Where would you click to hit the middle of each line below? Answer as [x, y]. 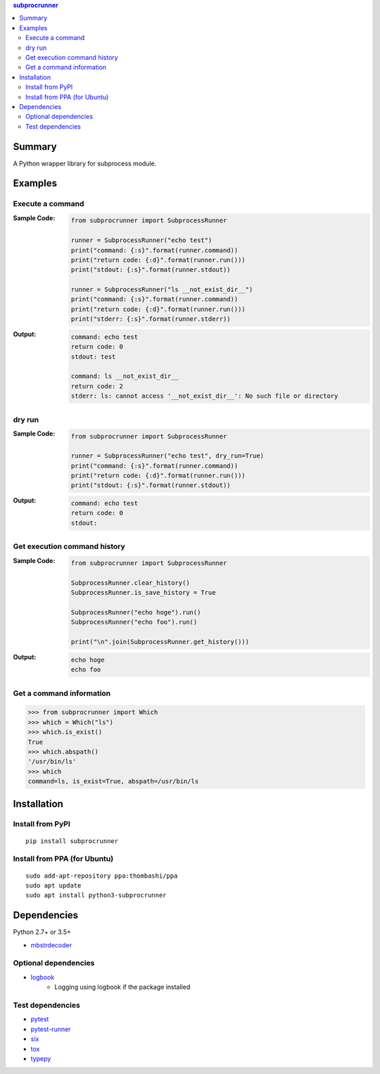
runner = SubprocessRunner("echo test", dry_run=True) [167, 456]
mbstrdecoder [51, 945]
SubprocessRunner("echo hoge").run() [136, 613]
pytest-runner [51, 1029]
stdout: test [93, 356]
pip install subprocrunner [72, 841]
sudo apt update [53, 886]
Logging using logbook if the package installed [122, 987]
